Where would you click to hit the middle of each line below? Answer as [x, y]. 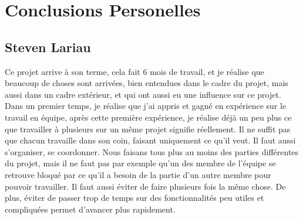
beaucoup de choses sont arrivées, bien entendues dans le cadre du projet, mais [147, 83]
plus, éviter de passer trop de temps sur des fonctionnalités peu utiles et [134, 198]
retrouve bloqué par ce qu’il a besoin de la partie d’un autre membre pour [138, 174]
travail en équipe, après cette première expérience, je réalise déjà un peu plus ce [148, 117]
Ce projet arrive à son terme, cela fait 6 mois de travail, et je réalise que [134, 71]
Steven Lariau [48, 47]
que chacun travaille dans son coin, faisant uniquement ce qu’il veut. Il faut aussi [150, 140]
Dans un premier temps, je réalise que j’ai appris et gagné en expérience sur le [146, 106]
